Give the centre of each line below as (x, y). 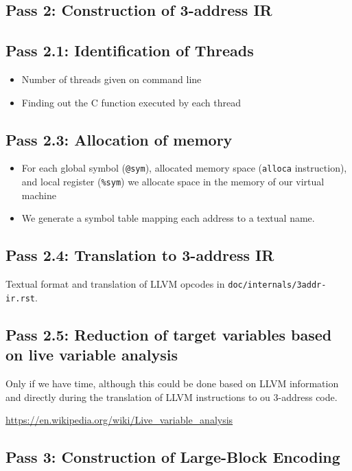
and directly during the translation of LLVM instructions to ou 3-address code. (172, 397)
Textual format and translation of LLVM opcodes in (115, 284)
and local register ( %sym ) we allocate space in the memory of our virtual (173, 182)
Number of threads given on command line (112, 79)
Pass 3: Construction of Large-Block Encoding (173, 457)
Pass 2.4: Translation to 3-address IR (140, 255)
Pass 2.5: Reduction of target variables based (169, 334)
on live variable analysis (92, 355)
